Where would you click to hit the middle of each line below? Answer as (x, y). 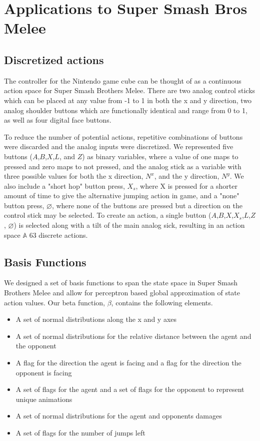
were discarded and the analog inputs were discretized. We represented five (119, 146)
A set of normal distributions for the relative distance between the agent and (133, 336)
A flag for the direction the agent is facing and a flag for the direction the (128, 363)
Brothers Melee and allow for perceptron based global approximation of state (122, 293)
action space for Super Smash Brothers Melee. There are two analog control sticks (130, 90)
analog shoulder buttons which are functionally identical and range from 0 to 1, (126, 110)
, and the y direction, (187, 176)
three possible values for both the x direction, (74, 176)
